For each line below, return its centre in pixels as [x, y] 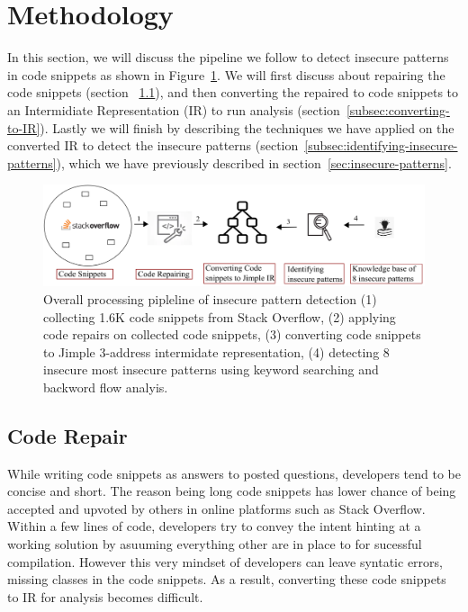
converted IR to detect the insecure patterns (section [153, 145]
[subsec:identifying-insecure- [381, 145]
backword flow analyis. [106, 387]
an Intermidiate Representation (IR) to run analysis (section [174, 109]
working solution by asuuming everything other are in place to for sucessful [215, 544]
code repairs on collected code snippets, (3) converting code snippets [232, 334]
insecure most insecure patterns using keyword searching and [211, 369]
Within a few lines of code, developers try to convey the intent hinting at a [214, 526]
